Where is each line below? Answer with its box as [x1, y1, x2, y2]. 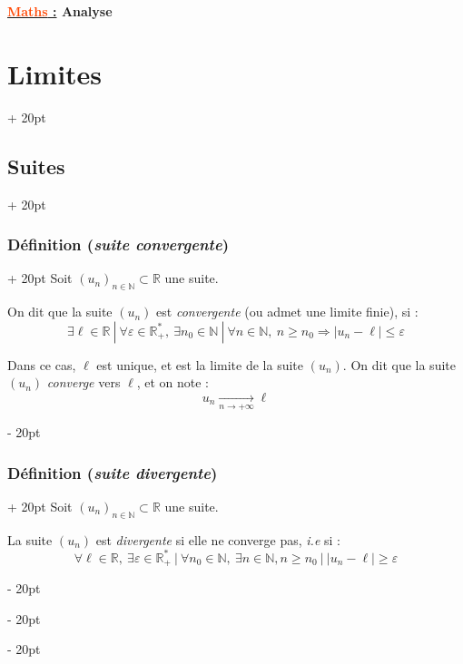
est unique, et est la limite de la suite [96, 355, 303, 374]
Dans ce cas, [7, 355, 76, 374]
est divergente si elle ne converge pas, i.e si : [95, 530, 340, 549]
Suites [7, 151, 65, 180]
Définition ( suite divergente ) [7, 461, 218, 483]
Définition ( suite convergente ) [7, 233, 229, 256]
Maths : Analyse [7, 2, 113, 20]
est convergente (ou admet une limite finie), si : [156, 302, 419, 321]
